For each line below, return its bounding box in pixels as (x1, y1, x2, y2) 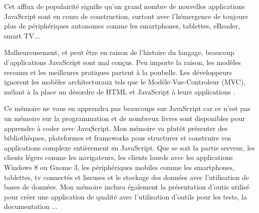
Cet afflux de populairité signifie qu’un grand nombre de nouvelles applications (4, 1, 245, 11)
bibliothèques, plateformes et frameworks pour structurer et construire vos (4, 132, 232, 143)
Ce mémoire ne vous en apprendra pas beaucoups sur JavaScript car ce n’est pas (4, 103, 251, 113)
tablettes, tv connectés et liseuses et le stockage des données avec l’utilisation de (4, 171, 249, 182)
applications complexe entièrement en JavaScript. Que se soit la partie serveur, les (4, 142, 255, 152)
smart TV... (4, 30, 40, 40)
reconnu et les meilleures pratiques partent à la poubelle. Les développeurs (4, 66, 232, 77)
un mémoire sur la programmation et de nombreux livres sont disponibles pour (4, 112, 245, 123)
